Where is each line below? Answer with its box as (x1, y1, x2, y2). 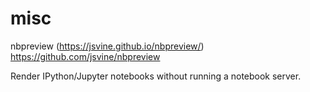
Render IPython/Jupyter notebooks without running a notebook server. (10, 70, 302, 82)
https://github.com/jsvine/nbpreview (10, 50, 161, 62)
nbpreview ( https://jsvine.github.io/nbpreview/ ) (10, 40, 205, 52)
